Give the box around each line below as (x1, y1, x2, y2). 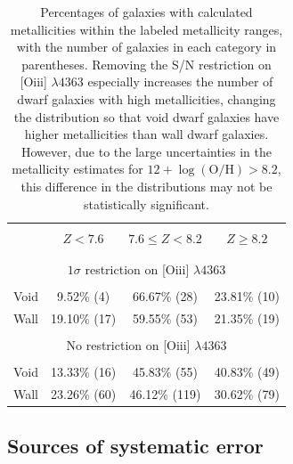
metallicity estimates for (12, 159, 143, 178)
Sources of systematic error (7, 432, 264, 460)
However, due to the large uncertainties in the (20, 142, 272, 160)
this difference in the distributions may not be (20, 176, 273, 195)
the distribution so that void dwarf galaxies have (13, 107, 280, 126)
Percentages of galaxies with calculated (40, 3, 253, 20)
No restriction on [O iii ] (66, 336, 191, 354)
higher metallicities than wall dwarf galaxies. (24, 125, 269, 143)
